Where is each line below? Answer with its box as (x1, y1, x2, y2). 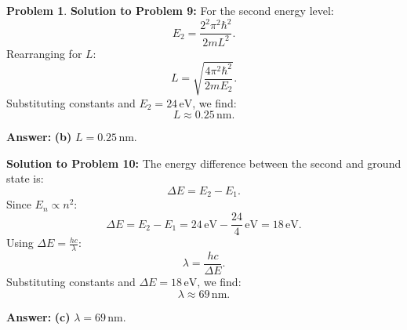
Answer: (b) (6, 129, 72, 145)
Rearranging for (6, 45, 82, 61)
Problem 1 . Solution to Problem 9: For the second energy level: (6, 2, 334, 18)
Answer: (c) (6, 308, 71, 325)
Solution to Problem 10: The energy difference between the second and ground (6, 154, 402, 171)
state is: (6, 170, 44, 187)
